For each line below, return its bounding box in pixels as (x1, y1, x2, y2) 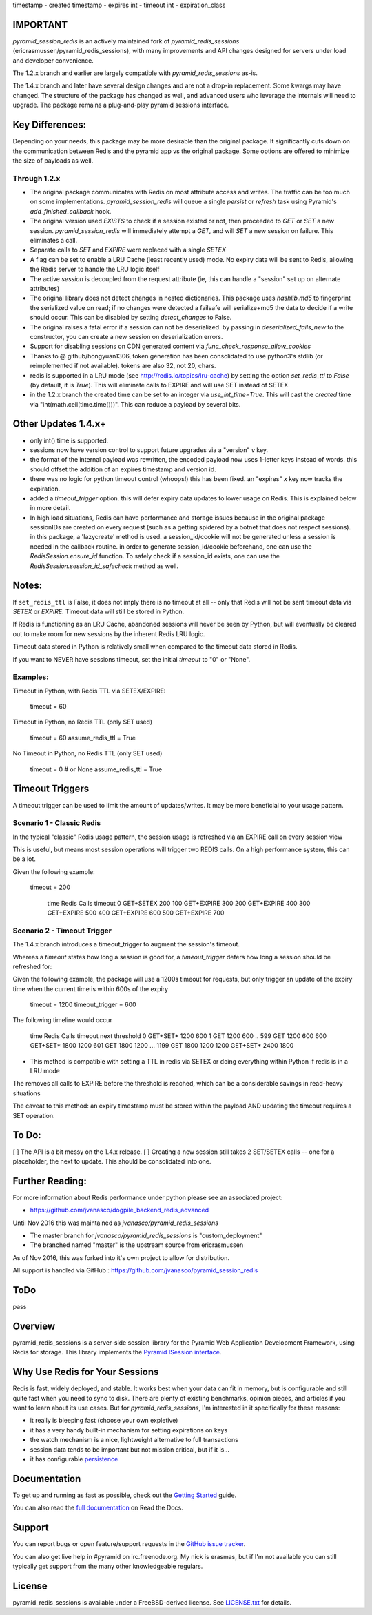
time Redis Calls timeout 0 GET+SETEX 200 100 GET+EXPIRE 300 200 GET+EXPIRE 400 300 (47, 899, 311, 907)
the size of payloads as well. (12, 156, 94, 165)
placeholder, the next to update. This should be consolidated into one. (12, 1157, 211, 1165)
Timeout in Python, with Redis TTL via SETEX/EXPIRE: (12, 687, 166, 695)
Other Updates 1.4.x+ (12, 418, 107, 430)
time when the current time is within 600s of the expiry (12, 984, 169, 993)
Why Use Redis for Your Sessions (12, 1366, 159, 1378)
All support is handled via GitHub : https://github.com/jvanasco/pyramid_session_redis (12, 1266, 258, 1274)
